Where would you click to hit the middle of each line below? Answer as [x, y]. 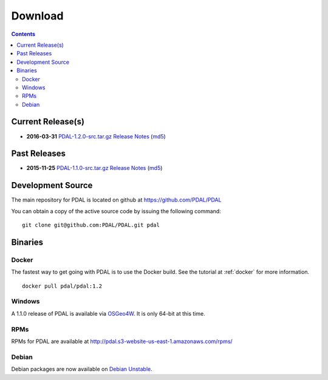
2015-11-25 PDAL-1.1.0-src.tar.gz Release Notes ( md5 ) [94, 168]
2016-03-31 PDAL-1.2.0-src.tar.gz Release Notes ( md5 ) [96, 136]
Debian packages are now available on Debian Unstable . [82, 369]
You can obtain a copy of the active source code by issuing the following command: [116, 211]
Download [37, 16]
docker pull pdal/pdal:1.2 [62, 286]
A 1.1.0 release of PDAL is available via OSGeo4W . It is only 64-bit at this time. [108, 313]
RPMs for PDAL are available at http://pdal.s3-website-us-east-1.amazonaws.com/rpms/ [122, 341]
